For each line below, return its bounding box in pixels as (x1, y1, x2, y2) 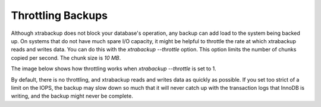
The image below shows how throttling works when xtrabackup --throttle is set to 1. (11, 65, 216, 72)
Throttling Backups (11, 9, 108, 22)
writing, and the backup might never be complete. (11, 92, 133, 100)
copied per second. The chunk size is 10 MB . (11, 54, 121, 61)
